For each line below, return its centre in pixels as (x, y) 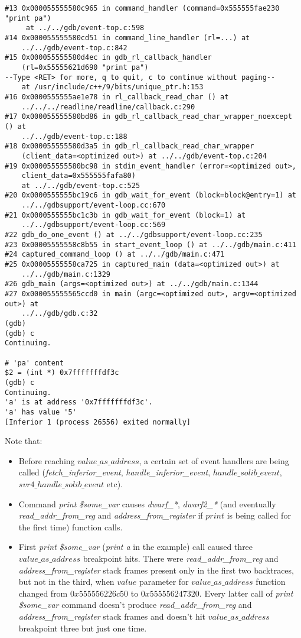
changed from (43, 593)
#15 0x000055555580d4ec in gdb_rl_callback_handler (108, 58)
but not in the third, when (66, 582)
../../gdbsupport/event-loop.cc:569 (94, 225)
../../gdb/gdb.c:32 (60, 314)
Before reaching (47, 460)
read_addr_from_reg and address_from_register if (111, 515)
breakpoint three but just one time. (83, 628)
